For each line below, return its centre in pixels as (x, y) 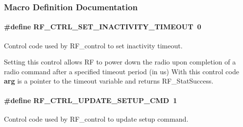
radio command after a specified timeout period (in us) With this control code (121, 71)
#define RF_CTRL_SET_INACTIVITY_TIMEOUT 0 (103, 27)
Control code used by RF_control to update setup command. (96, 118)
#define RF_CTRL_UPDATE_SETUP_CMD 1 (91, 100)
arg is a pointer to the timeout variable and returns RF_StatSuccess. (109, 81)
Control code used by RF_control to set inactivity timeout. (93, 45)
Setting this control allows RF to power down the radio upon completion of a (120, 62)
